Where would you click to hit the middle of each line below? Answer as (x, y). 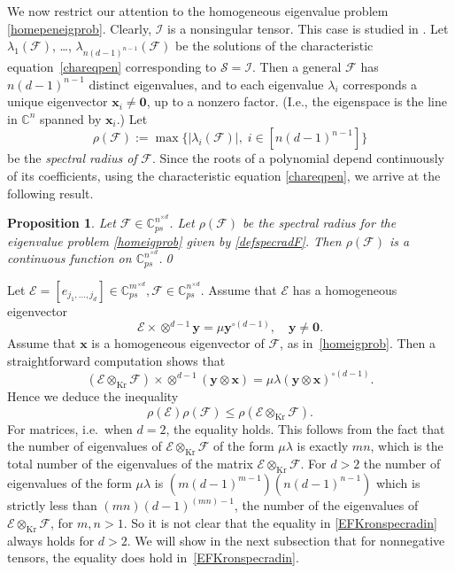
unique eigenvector (58, 101)
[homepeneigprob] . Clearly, (80, 28)
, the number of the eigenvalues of (326, 505)
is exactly (323, 446)
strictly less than (52, 505)
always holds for (51, 540)
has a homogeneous (345, 289)
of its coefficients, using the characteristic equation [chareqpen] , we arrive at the (224, 175)
